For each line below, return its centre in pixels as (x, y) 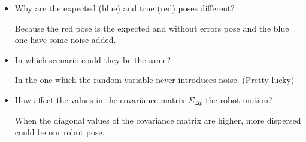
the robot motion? (239, 99)
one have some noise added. (65, 40)
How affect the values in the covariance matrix (100, 99)
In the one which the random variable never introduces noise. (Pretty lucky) (154, 80)
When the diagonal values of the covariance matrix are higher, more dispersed (158, 120)
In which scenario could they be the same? (93, 59)
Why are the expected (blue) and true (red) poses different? (125, 8)
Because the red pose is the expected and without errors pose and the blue (152, 28)
